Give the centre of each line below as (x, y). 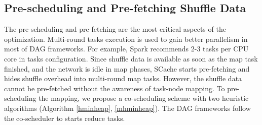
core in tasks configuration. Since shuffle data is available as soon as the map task (131, 58)
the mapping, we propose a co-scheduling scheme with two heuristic (144, 98)
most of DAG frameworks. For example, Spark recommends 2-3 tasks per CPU (126, 49)
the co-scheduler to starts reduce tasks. (65, 118)
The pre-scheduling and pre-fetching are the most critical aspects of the (115, 29)
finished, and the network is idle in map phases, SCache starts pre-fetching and (127, 68)
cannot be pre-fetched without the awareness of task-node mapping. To (115, 88)
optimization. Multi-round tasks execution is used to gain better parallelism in (126, 39)
